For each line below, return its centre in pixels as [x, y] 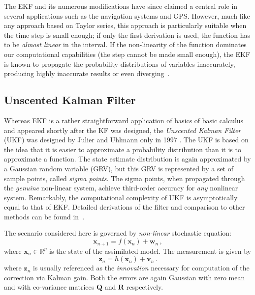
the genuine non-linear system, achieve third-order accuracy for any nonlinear [121, 188]
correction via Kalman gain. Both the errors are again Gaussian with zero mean [125, 277]
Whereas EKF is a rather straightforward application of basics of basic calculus [124, 120]
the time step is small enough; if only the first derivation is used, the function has [127, 35]
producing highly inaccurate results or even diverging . [87, 73]
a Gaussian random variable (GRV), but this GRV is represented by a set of [119, 168]
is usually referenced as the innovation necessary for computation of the [141, 268]
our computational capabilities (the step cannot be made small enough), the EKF [127, 54]
